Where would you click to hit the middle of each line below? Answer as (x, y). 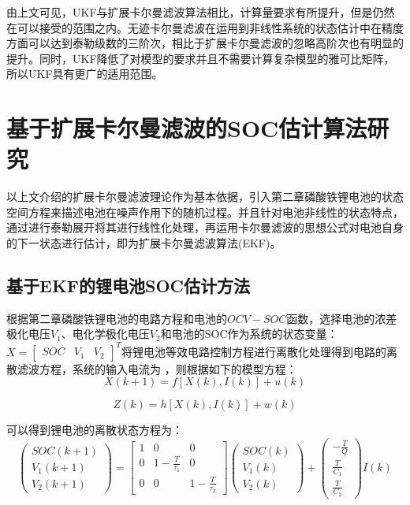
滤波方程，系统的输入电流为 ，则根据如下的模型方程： (157, 368)
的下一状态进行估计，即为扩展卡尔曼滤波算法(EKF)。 (144, 243)
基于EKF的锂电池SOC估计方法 (129, 286)
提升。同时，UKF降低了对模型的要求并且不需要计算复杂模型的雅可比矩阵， (201, 58)
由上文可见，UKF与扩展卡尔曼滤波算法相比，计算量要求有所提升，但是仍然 (201, 12)
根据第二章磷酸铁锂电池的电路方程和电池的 (117, 318)
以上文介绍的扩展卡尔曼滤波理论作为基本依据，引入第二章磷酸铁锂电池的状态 (205, 197)
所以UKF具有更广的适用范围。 (85, 74)
